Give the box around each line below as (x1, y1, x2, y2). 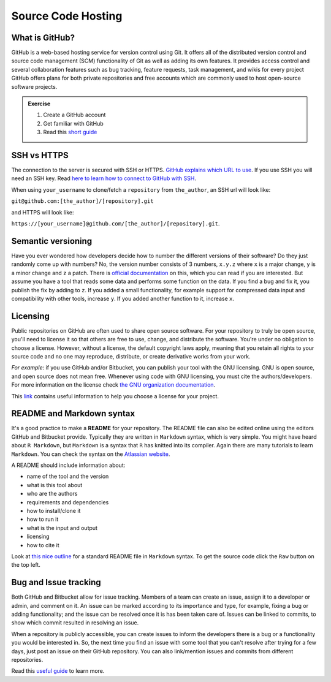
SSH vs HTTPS (11, 150, 69, 161)
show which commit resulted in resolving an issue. (11, 619, 139, 626)
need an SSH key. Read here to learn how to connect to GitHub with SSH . (11, 175, 196, 182)
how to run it (26, 515, 59, 523)
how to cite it (26, 541, 59, 548)
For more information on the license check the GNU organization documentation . (11, 381, 216, 388)
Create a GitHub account (43, 111, 106, 119)
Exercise (28, 100, 51, 107)
